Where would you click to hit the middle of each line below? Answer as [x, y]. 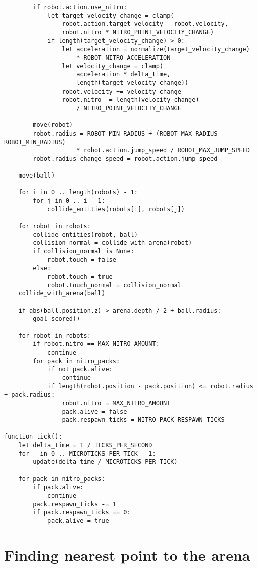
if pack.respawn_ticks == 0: [82, 513]
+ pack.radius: [30, 395]
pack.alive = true [78, 521]
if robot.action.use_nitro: [80, 7]
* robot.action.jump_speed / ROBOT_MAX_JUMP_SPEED [163, 150]
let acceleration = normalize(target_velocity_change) [156, 49]
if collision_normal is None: [84, 252]
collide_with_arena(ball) [62, 294]
